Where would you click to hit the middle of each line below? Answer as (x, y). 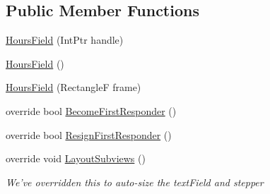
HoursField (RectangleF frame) (74, 87)
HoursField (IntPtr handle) (65, 40)
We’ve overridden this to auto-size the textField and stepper (135, 182)
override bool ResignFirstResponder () (89, 134)
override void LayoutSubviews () (76, 158)
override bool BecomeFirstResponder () (91, 110)
